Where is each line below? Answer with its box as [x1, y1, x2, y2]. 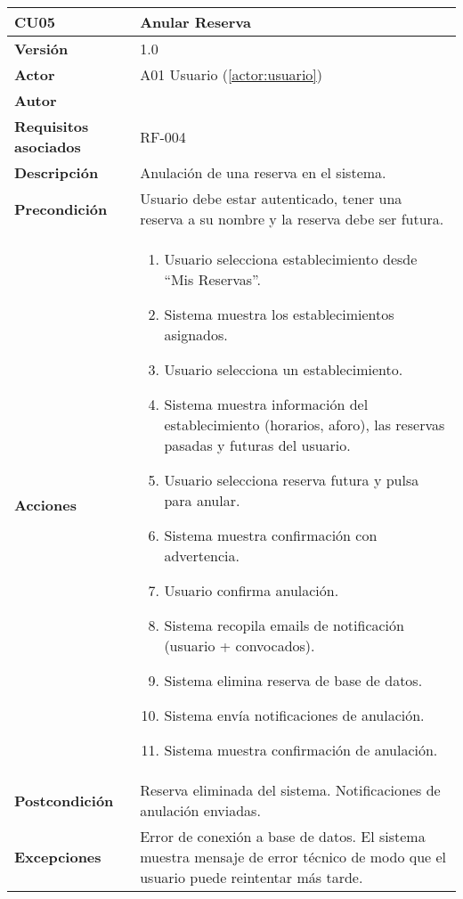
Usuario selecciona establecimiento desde [164, 249, 418, 269]
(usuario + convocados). [164, 635, 315, 656]
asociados [14, 136, 81, 157]
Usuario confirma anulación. [164, 580, 339, 601]
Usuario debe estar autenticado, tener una [140, 188, 402, 208]
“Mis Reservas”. [164, 269, 261, 290]
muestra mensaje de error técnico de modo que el [140, 846, 447, 867]
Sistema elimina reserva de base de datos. [164, 670, 423, 691]
